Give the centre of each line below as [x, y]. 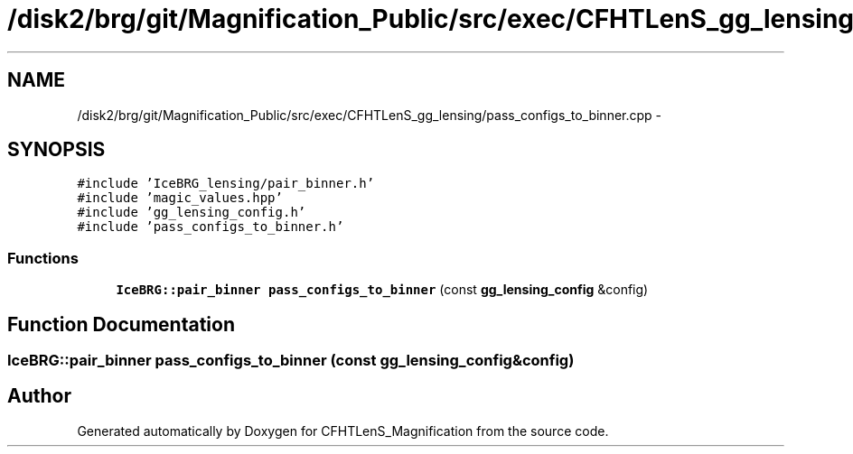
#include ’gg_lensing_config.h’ [192, 213]
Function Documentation [121, 324]
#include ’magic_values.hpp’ [180, 198]
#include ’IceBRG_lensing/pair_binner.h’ [226, 184]
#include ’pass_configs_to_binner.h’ [211, 227]
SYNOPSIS [56, 150]
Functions [43, 258]
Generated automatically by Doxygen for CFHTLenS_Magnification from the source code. [343, 431]
